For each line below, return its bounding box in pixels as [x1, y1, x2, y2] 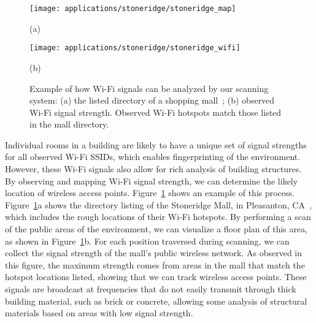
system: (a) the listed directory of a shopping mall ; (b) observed [29, 94, 275, 107]
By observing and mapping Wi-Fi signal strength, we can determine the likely [5, 174, 298, 187]
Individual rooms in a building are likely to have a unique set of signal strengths [5, 138, 307, 151]
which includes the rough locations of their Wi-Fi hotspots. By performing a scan [5, 210, 311, 223]
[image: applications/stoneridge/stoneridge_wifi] [29, 44, 241, 53]
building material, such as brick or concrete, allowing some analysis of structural [5, 294, 307, 307]
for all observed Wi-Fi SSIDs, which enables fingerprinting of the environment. [5, 150, 301, 163]
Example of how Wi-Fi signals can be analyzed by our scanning [29, 82, 269, 94]
